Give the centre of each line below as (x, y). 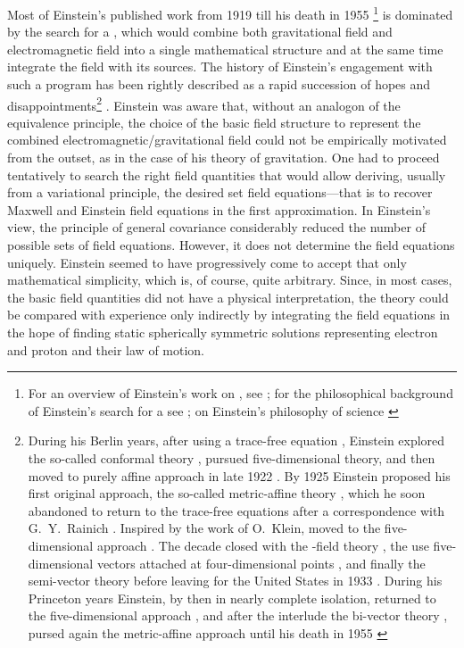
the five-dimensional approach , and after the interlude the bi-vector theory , (238, 615)
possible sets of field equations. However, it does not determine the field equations (231, 245)
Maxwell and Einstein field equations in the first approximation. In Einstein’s (219, 209)
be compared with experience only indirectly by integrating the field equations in (229, 315)
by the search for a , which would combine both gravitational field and (200, 32)
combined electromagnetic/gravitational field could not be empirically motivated (227, 140)
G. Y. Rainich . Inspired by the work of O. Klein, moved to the (204, 528)
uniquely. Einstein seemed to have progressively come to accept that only (207, 262)
